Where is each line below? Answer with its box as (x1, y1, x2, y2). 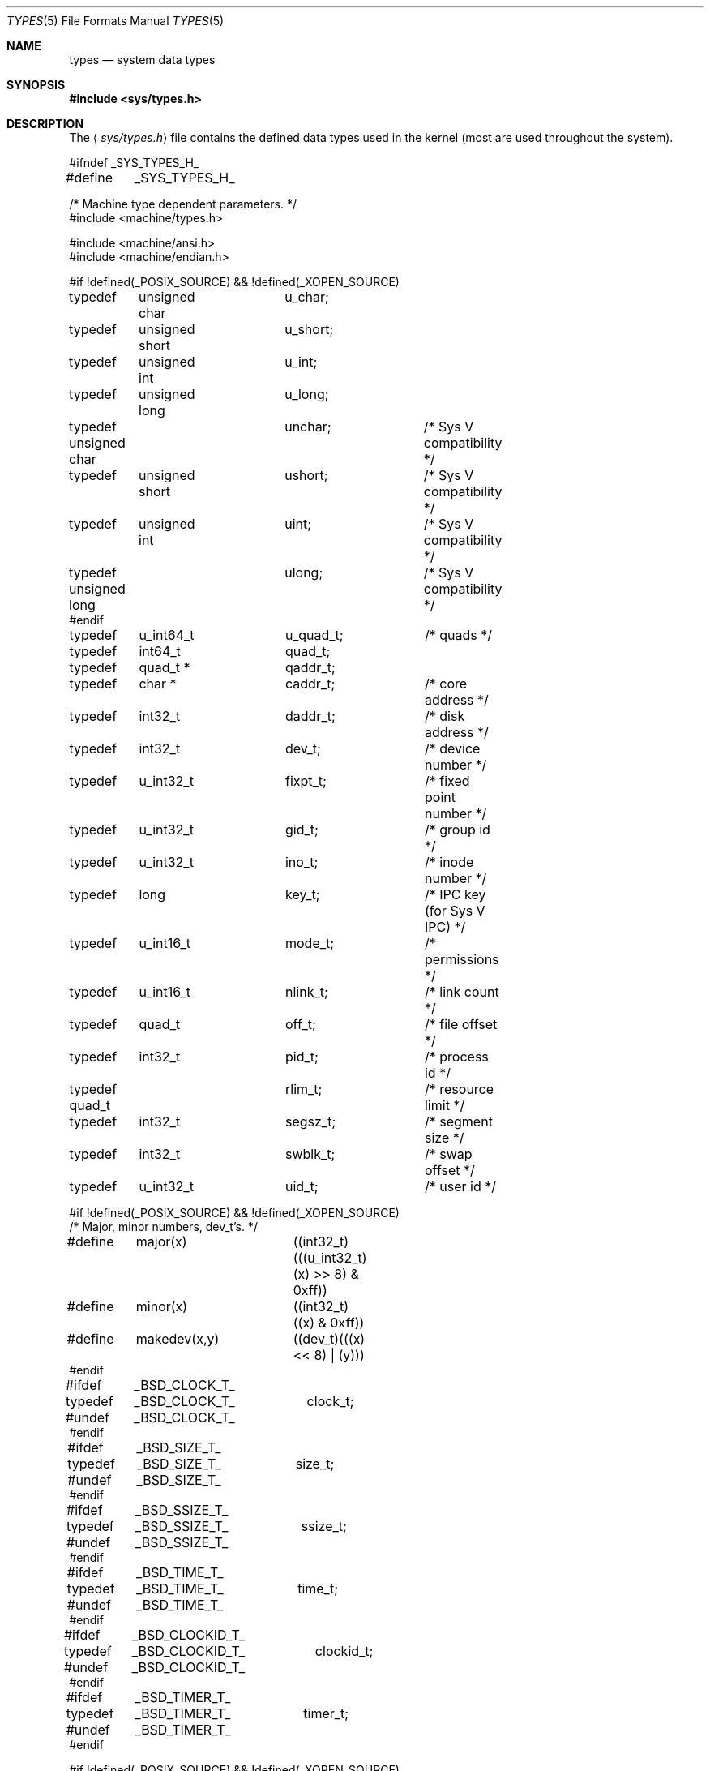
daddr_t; (284, 708, 336, 724)
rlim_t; (284, 1081, 323, 1097)
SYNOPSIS (6, 78, 66, 92)
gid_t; (284, 821, 319, 838)
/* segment (424, 1113, 493, 1130)
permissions (424, 951, 499, 967)
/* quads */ (424, 627, 493, 643)
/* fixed (424, 773, 470, 789)
